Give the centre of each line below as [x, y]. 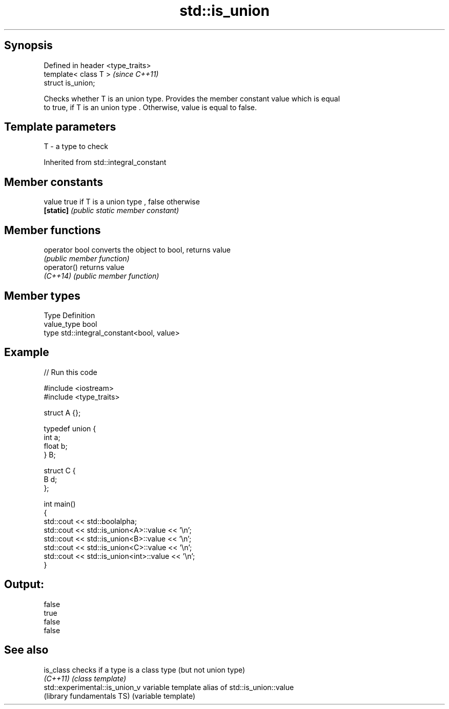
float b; [56, 446]
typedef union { [70, 428]
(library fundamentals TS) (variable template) [120, 696]
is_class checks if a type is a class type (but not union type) [145, 670]
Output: [24, 585]
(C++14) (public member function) [101, 276]
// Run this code [70, 372]
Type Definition [69, 315]
